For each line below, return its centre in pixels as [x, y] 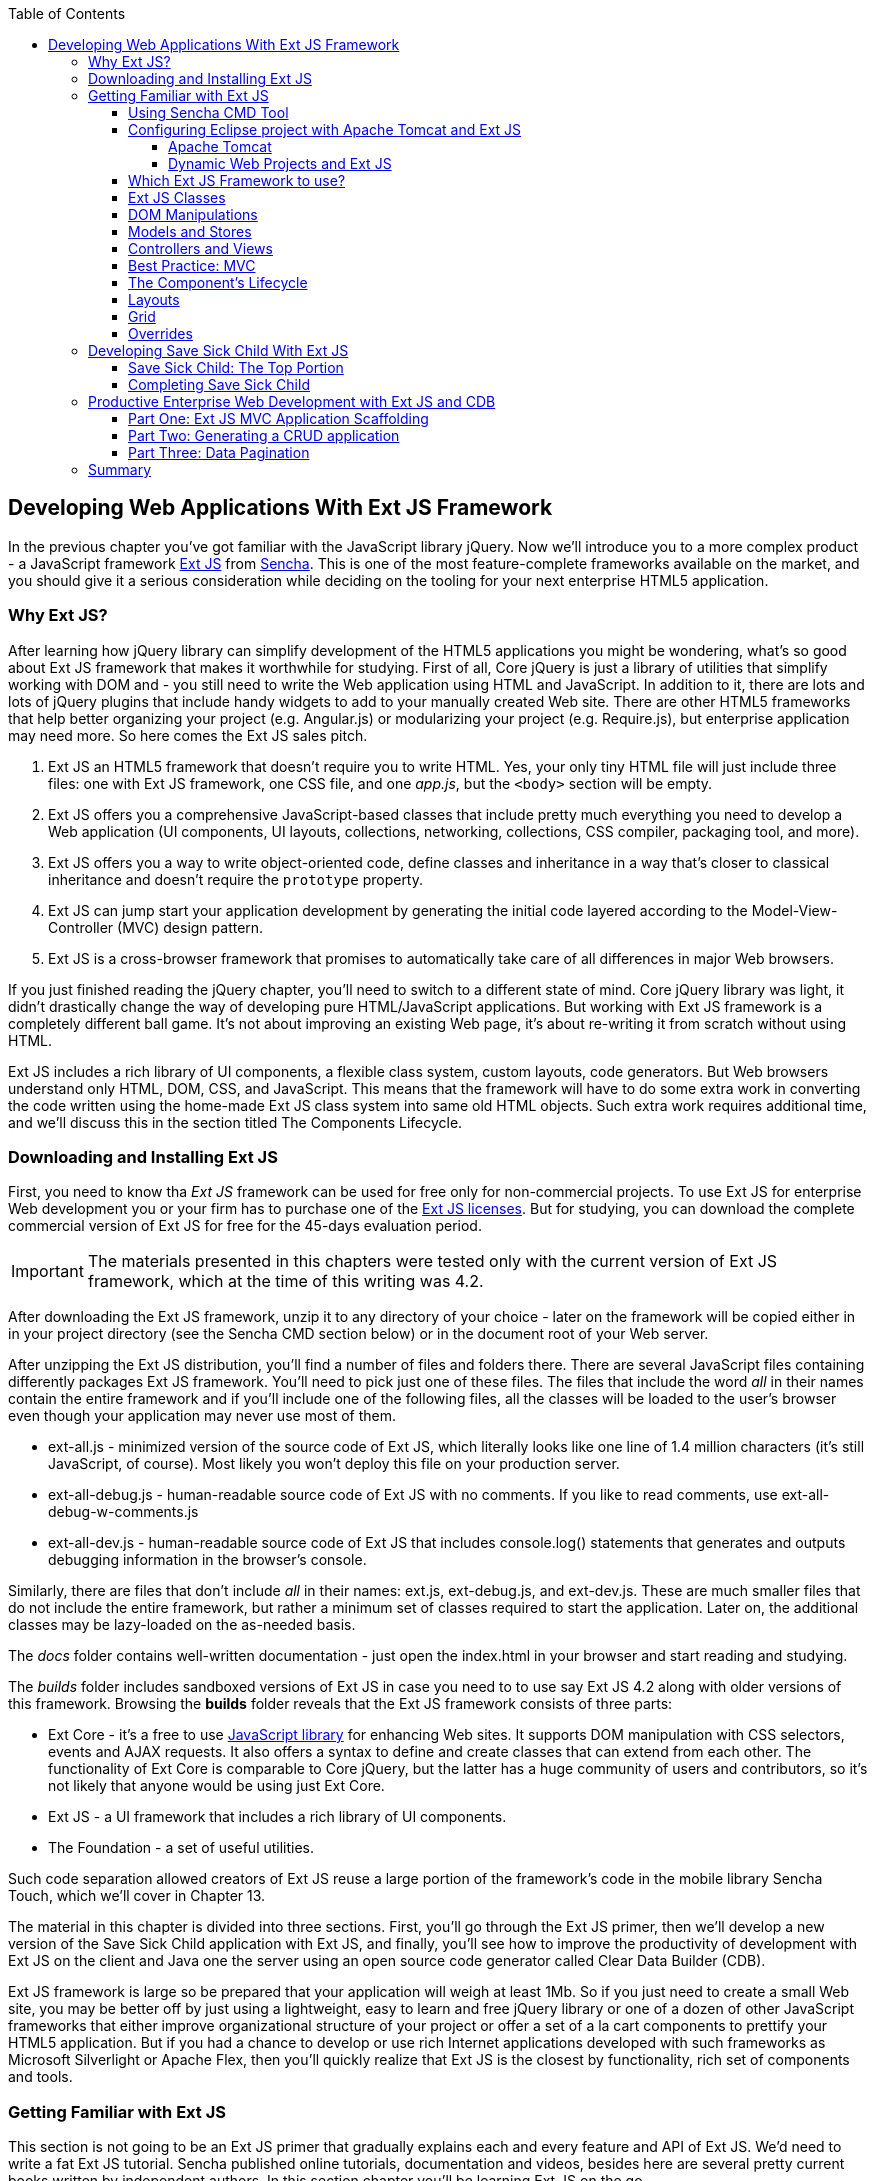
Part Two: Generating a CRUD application [264, 435]
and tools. [40, 2077]
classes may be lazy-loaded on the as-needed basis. [182, 1625]
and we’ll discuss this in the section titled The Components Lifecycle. [235, 1122]
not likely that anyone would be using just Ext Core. [216, 1786]
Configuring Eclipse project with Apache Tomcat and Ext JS [325, 129]
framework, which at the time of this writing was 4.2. [285, 1281]
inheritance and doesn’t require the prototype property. [236, 879]
